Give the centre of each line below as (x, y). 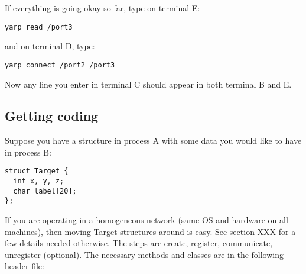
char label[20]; (45, 191)
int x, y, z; (39, 181)
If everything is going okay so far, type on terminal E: (102, 8)
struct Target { (37, 171)
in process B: (28, 152)
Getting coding (52, 116)
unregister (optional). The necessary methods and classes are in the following (144, 254)
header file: (25, 266)
